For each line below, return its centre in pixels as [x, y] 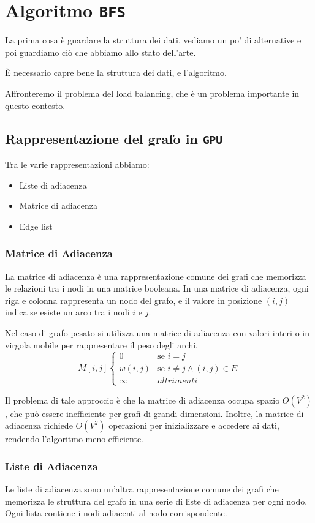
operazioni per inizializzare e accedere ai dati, [194, 425]
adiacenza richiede [39, 425]
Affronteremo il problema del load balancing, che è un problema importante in [152, 93]
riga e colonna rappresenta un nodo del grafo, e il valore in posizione [134, 300]
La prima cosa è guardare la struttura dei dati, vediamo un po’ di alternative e [153, 40]
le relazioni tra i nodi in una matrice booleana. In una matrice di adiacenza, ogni [157, 288]
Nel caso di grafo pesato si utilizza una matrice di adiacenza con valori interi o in [157, 332]
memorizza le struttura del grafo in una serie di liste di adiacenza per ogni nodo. [156, 501]
